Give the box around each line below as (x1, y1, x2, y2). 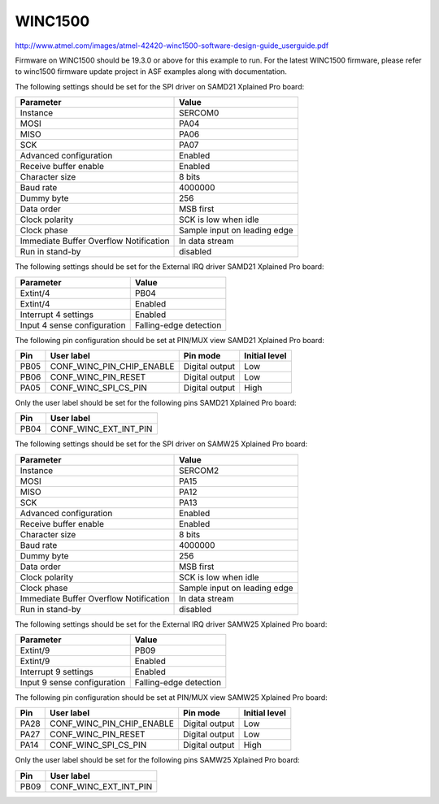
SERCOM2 (179, 464, 219, 476)
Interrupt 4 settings (20, 309, 93, 320)
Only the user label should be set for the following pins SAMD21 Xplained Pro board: (15, 398, 297, 407)
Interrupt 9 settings (20, 667, 93, 678)
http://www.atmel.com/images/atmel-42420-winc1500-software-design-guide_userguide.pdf (15, 41, 329, 50)
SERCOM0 (179, 107, 219, 119)
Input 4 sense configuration (20, 319, 126, 331)
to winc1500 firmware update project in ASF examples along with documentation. (15, 67, 288, 76)
